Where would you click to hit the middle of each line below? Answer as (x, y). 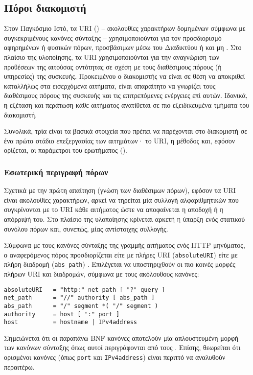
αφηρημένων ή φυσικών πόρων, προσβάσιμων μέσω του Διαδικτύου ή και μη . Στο (123, 47)
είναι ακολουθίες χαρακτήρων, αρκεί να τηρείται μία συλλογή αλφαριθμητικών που (121, 199)
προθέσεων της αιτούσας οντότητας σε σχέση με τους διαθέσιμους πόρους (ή (113, 66)
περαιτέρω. (19, 366)
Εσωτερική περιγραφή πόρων (56, 172)
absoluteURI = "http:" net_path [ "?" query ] (85, 290)
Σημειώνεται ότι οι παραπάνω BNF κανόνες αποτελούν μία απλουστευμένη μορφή (121, 338)
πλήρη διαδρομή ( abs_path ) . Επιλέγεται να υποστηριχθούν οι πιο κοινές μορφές (120, 264)
